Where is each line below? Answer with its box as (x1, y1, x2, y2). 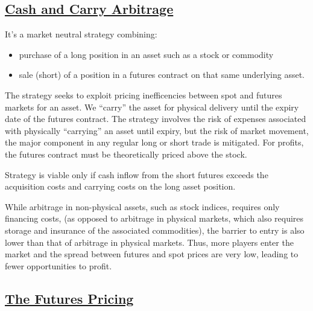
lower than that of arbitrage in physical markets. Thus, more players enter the (5, 236, 294, 248)
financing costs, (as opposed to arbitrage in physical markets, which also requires (5, 212, 304, 225)
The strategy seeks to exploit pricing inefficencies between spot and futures (5, 88, 282, 101)
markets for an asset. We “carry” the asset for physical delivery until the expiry (5, 100, 299, 113)
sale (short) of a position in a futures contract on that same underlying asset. (19, 68, 305, 81)
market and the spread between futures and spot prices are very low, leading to (5, 248, 299, 260)
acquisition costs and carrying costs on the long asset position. (5, 180, 236, 193)
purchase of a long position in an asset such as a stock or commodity (19, 48, 274, 60)
